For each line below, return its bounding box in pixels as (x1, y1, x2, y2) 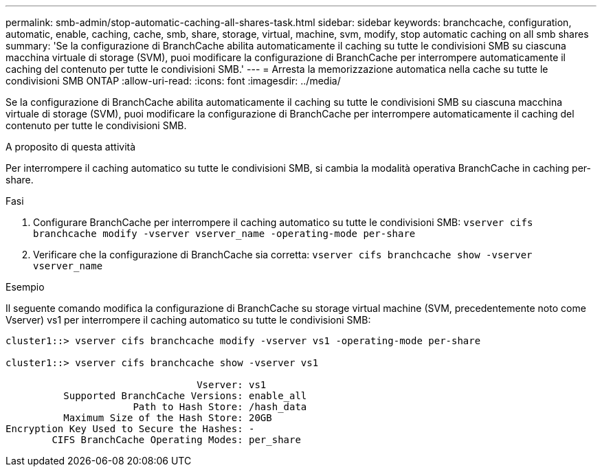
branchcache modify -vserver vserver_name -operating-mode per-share (33, 228, 416, 239)
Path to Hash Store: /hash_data (133, 401, 307, 412)
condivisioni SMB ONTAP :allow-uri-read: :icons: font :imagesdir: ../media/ (5, 75, 341, 87)
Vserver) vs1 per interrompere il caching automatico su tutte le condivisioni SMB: (5, 314, 371, 326)
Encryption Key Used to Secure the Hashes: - (5, 423, 255, 434)
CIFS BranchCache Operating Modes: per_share (52, 434, 301, 445)
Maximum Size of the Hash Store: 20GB (63, 412, 272, 423)
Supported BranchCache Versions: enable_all (63, 390, 307, 401)
